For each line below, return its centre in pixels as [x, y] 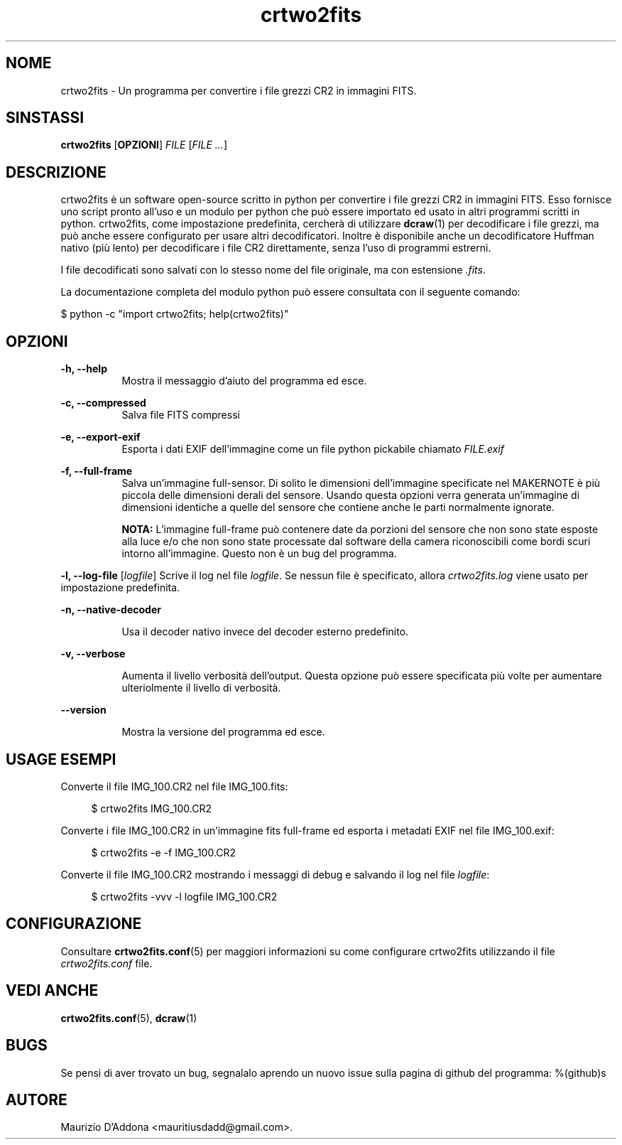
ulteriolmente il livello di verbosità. [201, 688]
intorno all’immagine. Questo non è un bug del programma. [259, 554]
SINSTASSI [45, 118]
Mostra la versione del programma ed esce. [223, 732]
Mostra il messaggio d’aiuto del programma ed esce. [244, 381]
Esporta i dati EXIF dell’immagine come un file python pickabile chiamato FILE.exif [313, 449]
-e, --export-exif [100, 437]
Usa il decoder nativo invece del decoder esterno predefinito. [265, 632]
